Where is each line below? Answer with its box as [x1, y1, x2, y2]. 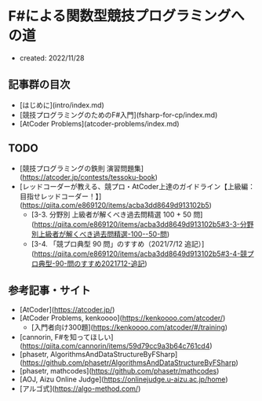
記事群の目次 [8, 78, 71, 91]
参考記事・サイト [8, 283, 91, 297]
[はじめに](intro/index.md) [19, 100, 104, 110]
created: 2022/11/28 [19, 53, 85, 63]
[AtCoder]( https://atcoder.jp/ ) [19, 305, 115, 315]
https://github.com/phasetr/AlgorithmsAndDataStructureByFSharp [22, 358, 237, 367]
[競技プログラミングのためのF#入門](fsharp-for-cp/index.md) [19, 110, 218, 119]
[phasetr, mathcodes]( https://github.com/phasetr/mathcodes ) [19, 366, 220, 376]
